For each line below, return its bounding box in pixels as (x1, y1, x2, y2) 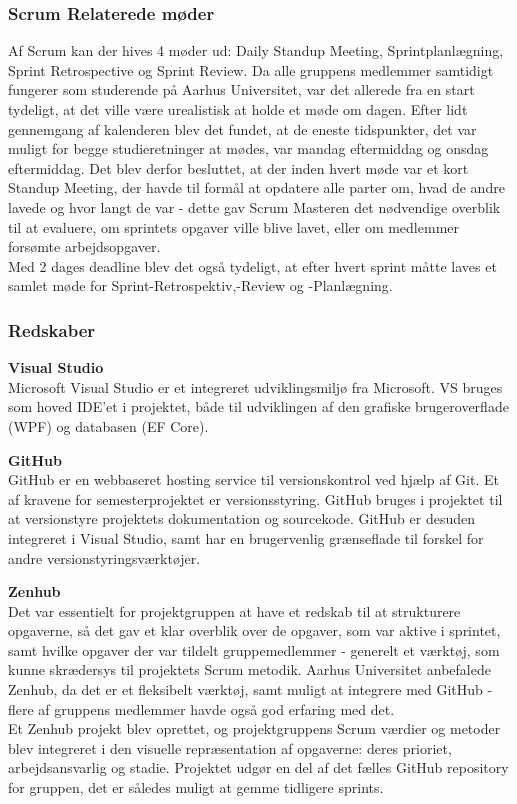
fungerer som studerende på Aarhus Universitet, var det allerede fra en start (8, 79, 475, 100)
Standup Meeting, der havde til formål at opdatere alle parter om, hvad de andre (8, 177, 505, 198)
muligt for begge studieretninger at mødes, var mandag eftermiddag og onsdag (8, 138, 489, 159)
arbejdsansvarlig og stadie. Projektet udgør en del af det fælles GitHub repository (8, 757, 509, 778)
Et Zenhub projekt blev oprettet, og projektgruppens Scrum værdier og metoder (8, 718, 501, 739)
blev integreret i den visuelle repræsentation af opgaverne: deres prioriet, (8, 737, 452, 758)
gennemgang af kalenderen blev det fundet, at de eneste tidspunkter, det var (8, 118, 477, 139)
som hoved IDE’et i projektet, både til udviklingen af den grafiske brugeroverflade (8, 396, 509, 417)
